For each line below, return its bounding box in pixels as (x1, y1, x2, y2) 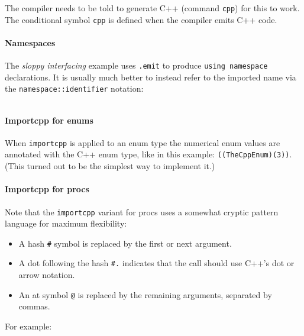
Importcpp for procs (5, 183, 89, 195)
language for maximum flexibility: (5, 217, 127, 230)
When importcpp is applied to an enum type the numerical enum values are (5, 136, 280, 148)
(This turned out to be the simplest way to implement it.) (5, 160, 215, 172)
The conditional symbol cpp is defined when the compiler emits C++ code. (5, 13, 277, 25)
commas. (18, 300, 50, 312)
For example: (5, 319, 52, 332)
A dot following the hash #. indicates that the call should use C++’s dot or (18, 257, 295, 269)
